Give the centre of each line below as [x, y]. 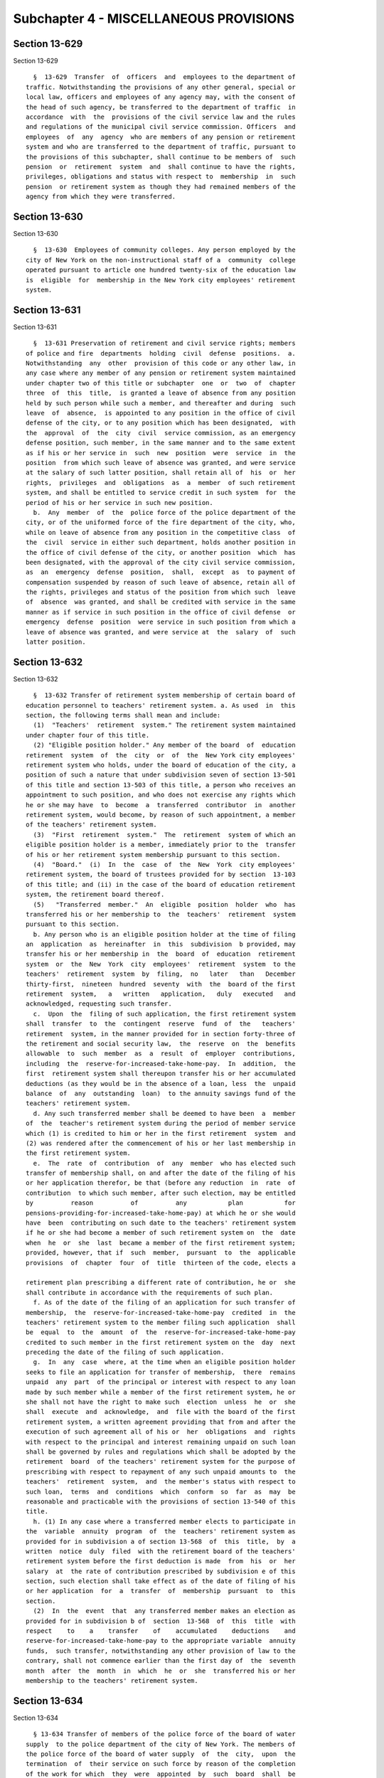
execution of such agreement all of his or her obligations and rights [161, 1432]
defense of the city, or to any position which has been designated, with [161, 423]
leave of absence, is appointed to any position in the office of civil [161, 413]
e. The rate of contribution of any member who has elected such [164, 1163]
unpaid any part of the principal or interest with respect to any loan [161, 1382]
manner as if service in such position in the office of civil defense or [161, 612]
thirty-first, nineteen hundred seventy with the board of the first [161, 984]
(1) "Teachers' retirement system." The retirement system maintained [164, 725]
